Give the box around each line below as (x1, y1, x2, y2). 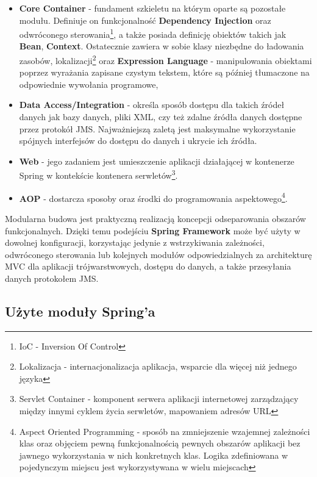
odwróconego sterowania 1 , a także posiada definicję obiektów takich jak (19, 26, 287, 40)
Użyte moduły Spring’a (5, 301, 155, 320)
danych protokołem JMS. (5, 271, 99, 284)
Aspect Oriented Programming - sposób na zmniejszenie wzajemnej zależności (19, 425, 310, 437)
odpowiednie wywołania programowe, (19, 77, 158, 90)
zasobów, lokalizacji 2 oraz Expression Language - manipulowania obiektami (19, 52, 312, 66)
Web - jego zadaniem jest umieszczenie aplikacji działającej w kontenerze (19, 154, 294, 167)
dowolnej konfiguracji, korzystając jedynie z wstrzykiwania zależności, (5, 236, 265, 249)
